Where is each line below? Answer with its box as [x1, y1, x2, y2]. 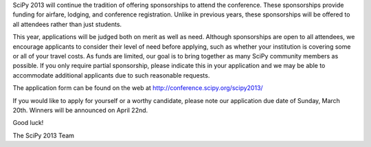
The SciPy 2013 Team [12, 131, 75, 139]
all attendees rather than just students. [12, 20, 122, 28]
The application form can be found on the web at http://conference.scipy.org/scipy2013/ [12, 84, 264, 92]
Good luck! [12, 119, 44, 127]
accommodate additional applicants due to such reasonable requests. [12, 71, 210, 79]
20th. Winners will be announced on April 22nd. [12, 106, 148, 114]
